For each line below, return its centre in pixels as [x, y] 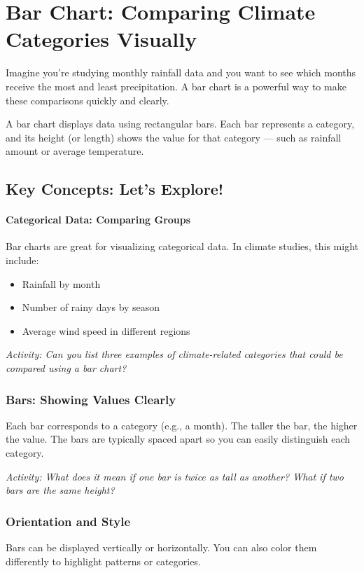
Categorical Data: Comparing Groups [98, 220]
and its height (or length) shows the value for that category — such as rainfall [174, 137]
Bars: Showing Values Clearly [91, 399]
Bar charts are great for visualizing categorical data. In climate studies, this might [182, 246]
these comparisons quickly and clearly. [87, 100]
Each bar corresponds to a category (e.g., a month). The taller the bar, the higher [182, 425]
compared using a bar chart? [66, 368]
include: [22, 260]
